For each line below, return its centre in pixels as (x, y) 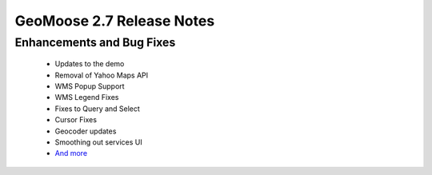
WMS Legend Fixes (87, 97)
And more (71, 153)
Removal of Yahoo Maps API (101, 75)
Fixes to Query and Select (97, 109)
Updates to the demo (90, 64)
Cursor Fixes (76, 120)
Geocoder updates (86, 131)
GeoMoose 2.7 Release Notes (115, 21)
